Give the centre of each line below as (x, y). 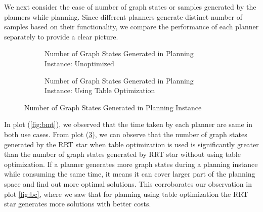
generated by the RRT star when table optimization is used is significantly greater (131, 144)
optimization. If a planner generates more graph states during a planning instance (131, 164)
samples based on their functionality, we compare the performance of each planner (131, 27)
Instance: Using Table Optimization (100, 90)
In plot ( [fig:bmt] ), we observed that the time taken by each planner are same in (128, 124)
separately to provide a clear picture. (61, 36)
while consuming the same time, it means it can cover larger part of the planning (130, 174)
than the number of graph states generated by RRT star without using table (122, 154)
